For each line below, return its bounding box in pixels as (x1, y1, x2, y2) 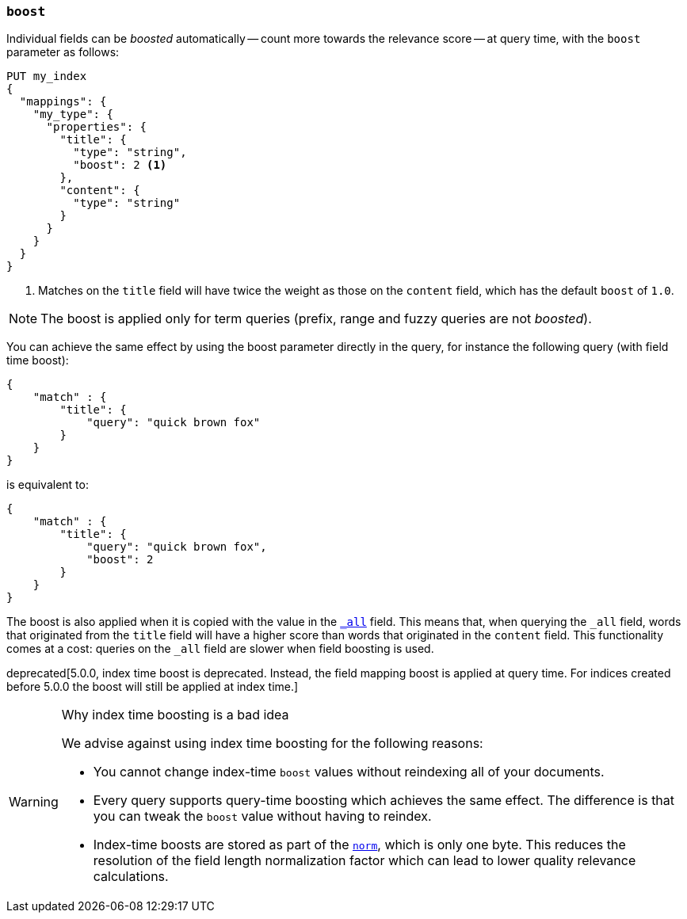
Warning (9, 794, 59, 810)
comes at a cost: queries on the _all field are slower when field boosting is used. (6, 642, 434, 656)
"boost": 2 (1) (73, 158, 167, 172)
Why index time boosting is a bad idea (61, 707, 289, 723)
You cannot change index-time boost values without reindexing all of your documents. (93, 764, 605, 780)
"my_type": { (32, 108, 113, 121)
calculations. (93, 868, 169, 885)
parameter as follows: (6, 45, 120, 59)
